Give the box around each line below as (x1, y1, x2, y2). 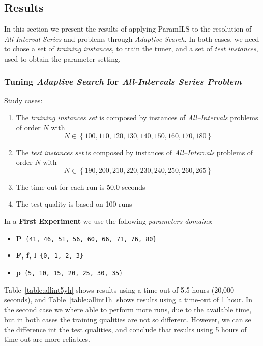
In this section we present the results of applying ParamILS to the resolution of (4, 23, 252, 34)
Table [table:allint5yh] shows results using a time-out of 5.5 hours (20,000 (4, 284, 235, 295)
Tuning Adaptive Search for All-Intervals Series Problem (4, 75, 242, 88)
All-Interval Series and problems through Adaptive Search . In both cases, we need (4, 33, 259, 44)
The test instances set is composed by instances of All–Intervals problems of (16, 147, 253, 157)
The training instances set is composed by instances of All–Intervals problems (16, 112, 258, 123)
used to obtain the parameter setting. (4, 53, 121, 64)
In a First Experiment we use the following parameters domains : (4, 215, 213, 226)
